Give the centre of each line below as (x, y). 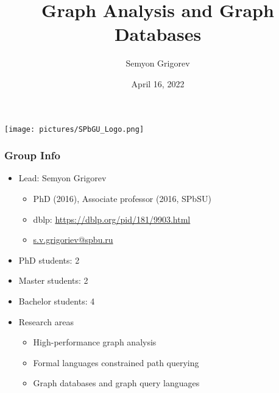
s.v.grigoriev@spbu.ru (73, 240)
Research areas (46, 321)
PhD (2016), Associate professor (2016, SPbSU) (122, 198)
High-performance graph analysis (95, 342)
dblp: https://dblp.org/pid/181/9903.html (112, 219)
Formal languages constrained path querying (116, 362)
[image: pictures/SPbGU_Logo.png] (74, 129)
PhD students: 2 (49, 260)
